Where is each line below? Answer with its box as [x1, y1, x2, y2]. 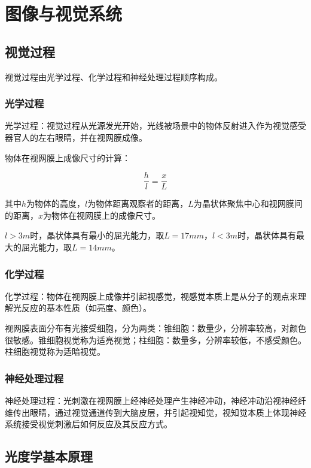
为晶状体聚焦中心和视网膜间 [193, 197, 303, 210]
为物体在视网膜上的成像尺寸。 [43, 209, 161, 221]
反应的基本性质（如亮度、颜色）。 [21, 301, 151, 314]
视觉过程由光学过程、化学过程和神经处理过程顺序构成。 [5, 70, 222, 83]
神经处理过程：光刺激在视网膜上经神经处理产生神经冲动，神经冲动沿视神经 [5, 394, 298, 407]
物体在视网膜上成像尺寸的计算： [5, 151, 130, 164]
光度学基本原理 [5, 447, 93, 466]
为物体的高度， [26, 197, 86, 210]
